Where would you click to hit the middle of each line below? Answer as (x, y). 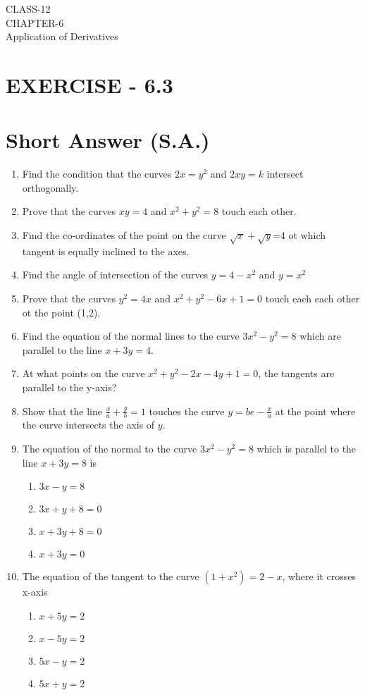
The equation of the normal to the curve (110, 448)
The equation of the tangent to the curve (111, 576)
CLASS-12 (28, 8)
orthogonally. (50, 187)
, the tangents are (296, 373)
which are (320, 336)
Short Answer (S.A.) (108, 140)
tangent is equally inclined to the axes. (106, 251)
